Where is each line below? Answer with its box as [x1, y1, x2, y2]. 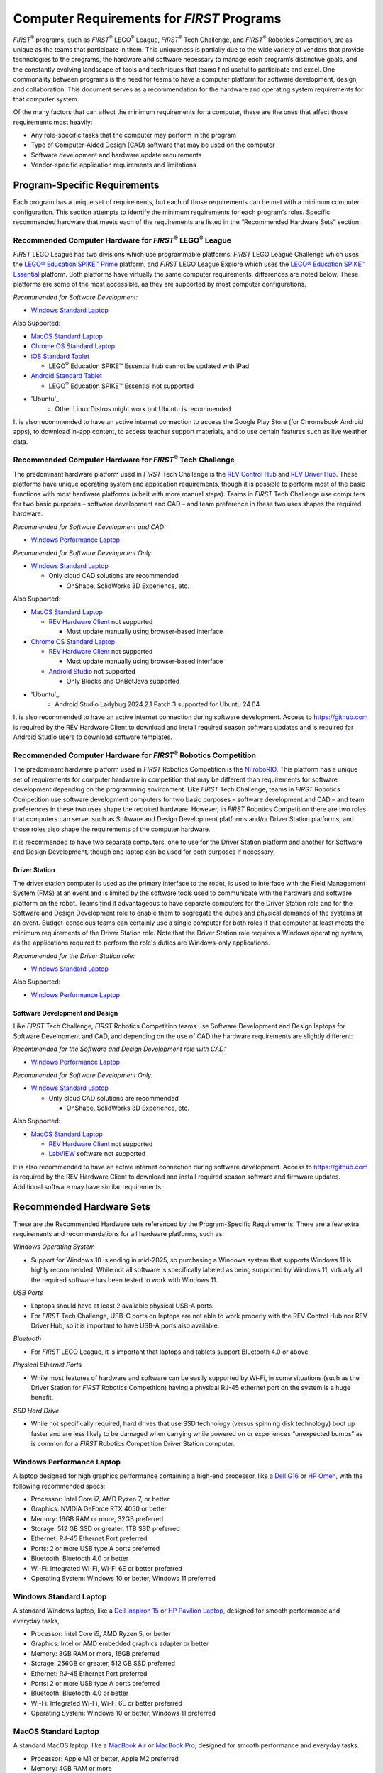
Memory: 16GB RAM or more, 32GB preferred [30, 1514, 164, 1523]
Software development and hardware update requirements [30, 150, 202, 159]
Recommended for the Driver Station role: [13, 951, 135, 960]
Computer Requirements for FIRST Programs [13, 11, 282, 26]
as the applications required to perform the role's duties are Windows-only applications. [13, 938, 270, 947]
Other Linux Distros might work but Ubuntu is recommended [55, 404, 231, 413]
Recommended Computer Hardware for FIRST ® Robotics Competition [13, 749, 257, 760]
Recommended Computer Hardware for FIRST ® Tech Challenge [13, 454, 235, 465]
